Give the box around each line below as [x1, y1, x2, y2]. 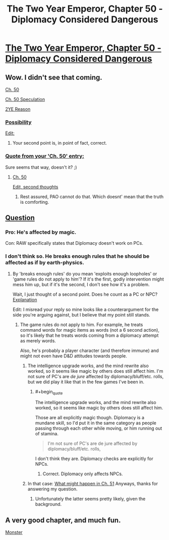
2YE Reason [5, 106, 31, 112]
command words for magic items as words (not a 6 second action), [20, 327, 160, 333]
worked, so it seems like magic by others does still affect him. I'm [27, 368, 163, 374]
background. [35, 501, 62, 507]
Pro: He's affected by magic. [5, 229, 77, 236]
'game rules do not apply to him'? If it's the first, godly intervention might [12, 276, 164, 282]
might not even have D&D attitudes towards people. [20, 352, 127, 359]
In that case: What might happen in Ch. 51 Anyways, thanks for [27, 481, 158, 487]
